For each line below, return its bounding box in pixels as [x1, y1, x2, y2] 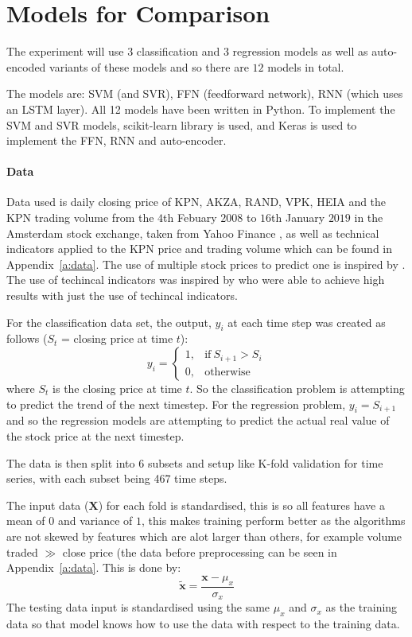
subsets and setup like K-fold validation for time [147, 454, 383, 471]
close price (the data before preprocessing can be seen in [62, 543, 337, 560]
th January [271, 209, 325, 226]
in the [354, 209, 383, 226]
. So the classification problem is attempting [189, 380, 405, 397]
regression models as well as [232, 43, 368, 60]
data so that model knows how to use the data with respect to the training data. [6, 615, 400, 631]
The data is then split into [6, 454, 135, 471]
